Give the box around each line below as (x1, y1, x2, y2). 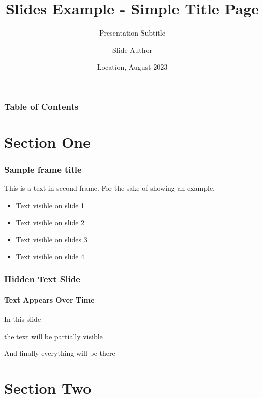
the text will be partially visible (4, 330, 103, 341)
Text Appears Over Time (4, 294, 95, 305)
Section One (4, 131, 91, 152)
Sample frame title (4, 163, 82, 176)
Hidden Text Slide (4, 273, 80, 285)
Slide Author (112, 44, 152, 55)
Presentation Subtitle (99, 27, 165, 38)
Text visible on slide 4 (16, 251, 85, 261)
